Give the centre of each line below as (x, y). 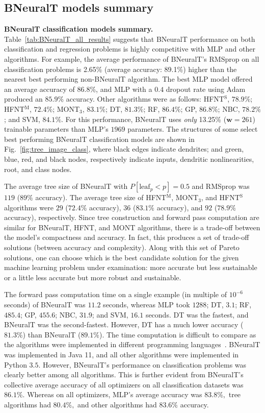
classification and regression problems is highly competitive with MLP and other (130, 49)
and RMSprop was (221, 186)
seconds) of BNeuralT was (45, 305)
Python (16, 364)
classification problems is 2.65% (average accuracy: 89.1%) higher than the (121, 69)
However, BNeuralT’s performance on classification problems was (145, 364)
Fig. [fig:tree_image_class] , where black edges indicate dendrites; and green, (124, 149)
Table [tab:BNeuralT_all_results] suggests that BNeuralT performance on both (130, 39)
